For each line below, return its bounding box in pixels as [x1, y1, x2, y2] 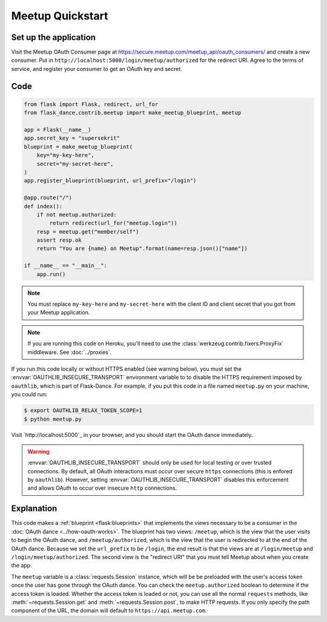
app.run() [36, 271, 66, 277]
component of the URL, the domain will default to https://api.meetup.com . [11, 607, 207, 614]
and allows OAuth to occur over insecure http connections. [27, 484, 177, 492]
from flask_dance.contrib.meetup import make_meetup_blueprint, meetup [24, 109, 242, 117]
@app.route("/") [24, 194, 73, 201]
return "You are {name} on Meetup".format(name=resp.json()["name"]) [36, 245, 248, 252]
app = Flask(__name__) [24, 126, 91, 134]
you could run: [11, 391, 48, 398]
